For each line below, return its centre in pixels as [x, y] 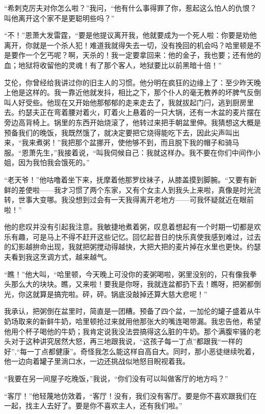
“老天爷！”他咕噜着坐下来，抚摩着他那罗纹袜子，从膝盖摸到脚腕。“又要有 [127, 179]
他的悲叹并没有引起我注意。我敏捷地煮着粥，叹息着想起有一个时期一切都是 [129, 227]
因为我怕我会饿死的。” [54, 162]
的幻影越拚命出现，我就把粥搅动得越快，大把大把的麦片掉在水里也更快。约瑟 [132, 247]
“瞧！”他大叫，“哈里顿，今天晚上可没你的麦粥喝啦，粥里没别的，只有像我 [127, 274]
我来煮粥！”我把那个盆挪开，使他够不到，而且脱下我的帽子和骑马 [130, 142]
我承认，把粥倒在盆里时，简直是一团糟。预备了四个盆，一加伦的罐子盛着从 [129, 311]
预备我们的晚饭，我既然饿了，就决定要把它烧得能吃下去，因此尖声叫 [118, 132]
